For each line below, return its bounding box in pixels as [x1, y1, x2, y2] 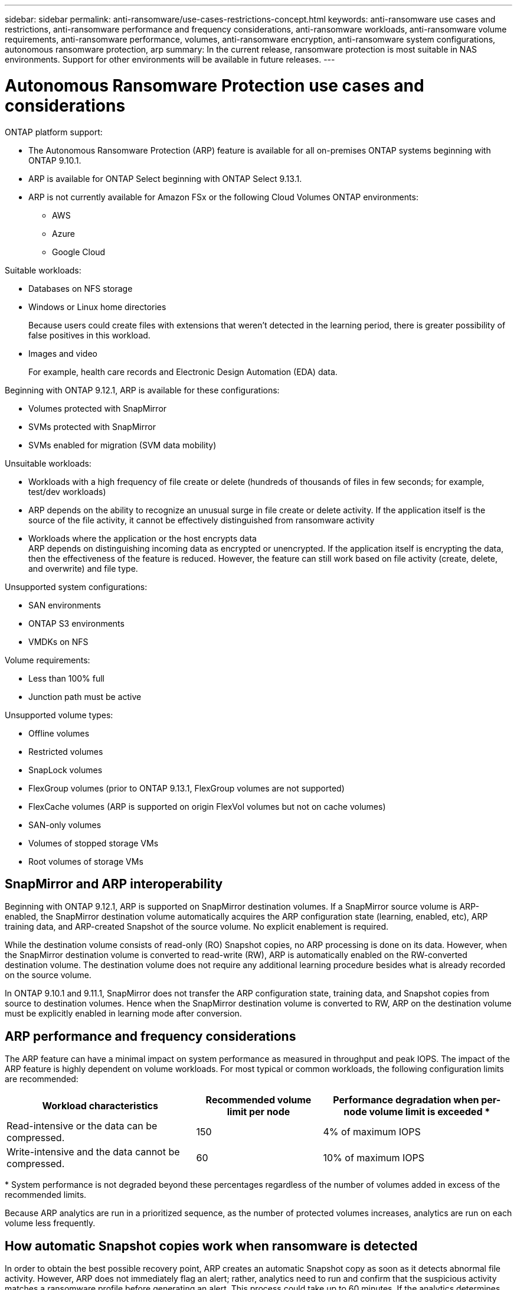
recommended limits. [5, 1190, 87, 1200]
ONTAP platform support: [5, 126, 103, 137]
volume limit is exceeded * [369, 1106, 490, 1118]
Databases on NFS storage [28, 283, 133, 294]
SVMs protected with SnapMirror [28, 421, 156, 432]
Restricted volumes [28, 746, 103, 757]
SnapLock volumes [28, 764, 103, 775]
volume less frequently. [5, 1218, 96, 1229]
